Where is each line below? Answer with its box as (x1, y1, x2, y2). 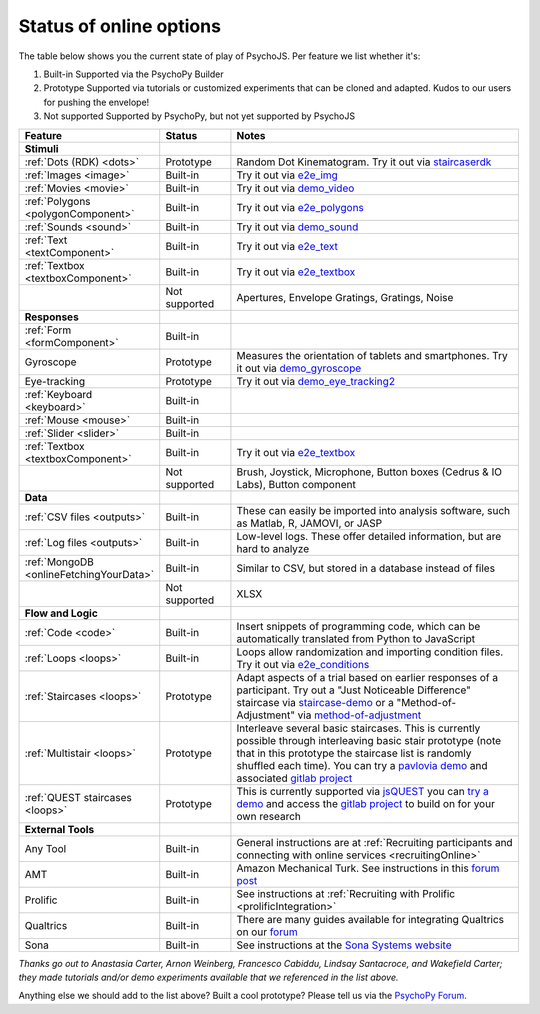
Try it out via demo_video (236, 181, 355, 195)
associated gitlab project (236, 771, 353, 785)
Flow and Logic (24, 606, 99, 620)
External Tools (24, 822, 95, 836)
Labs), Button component (236, 477, 357, 491)
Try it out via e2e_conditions (236, 657, 370, 671)
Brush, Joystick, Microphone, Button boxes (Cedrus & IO (236, 465, 502, 479)
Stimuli (24, 141, 59, 155)
